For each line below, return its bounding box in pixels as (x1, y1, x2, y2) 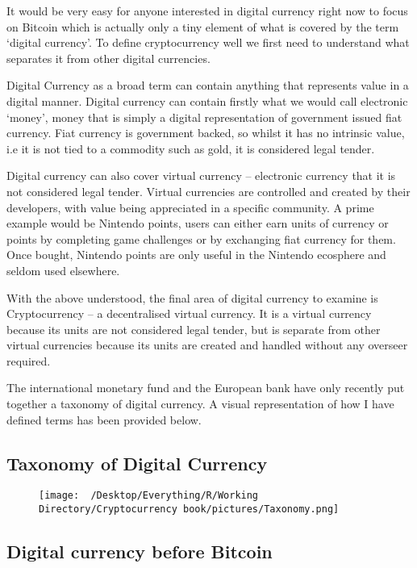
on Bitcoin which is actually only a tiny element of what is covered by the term (6, 18, 399, 35)
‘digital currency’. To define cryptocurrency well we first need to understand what (6, 34, 410, 51)
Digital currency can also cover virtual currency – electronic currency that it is (6, 167, 396, 184)
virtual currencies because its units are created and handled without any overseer (6, 336, 408, 353)
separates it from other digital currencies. (6, 49, 211, 66)
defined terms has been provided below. (6, 411, 202, 428)
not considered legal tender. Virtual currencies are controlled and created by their (6, 182, 411, 199)
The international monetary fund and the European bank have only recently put (6, 379, 405, 396)
